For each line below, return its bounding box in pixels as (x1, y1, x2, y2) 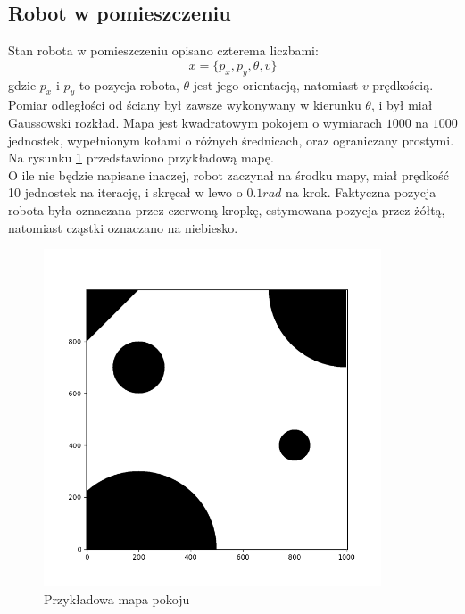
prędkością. (372, 75, 434, 94)
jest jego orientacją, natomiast (193, 75, 359, 94)
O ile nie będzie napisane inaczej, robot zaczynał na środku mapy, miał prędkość (8, 165, 449, 184)
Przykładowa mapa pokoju (44, 589, 190, 608)
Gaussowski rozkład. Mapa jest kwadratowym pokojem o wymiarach (8, 112, 382, 131)
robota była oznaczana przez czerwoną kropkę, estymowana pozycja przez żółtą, (8, 200, 445, 219)
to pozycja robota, (79, 75, 179, 94)
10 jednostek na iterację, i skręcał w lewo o (8, 183, 243, 202)
